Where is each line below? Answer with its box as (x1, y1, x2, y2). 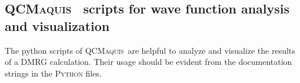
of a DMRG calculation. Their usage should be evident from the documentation (5, 56, 292, 68)
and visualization (5, 16, 110, 34)
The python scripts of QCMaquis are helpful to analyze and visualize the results (5, 44, 295, 56)
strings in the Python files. (5, 67, 102, 79)
